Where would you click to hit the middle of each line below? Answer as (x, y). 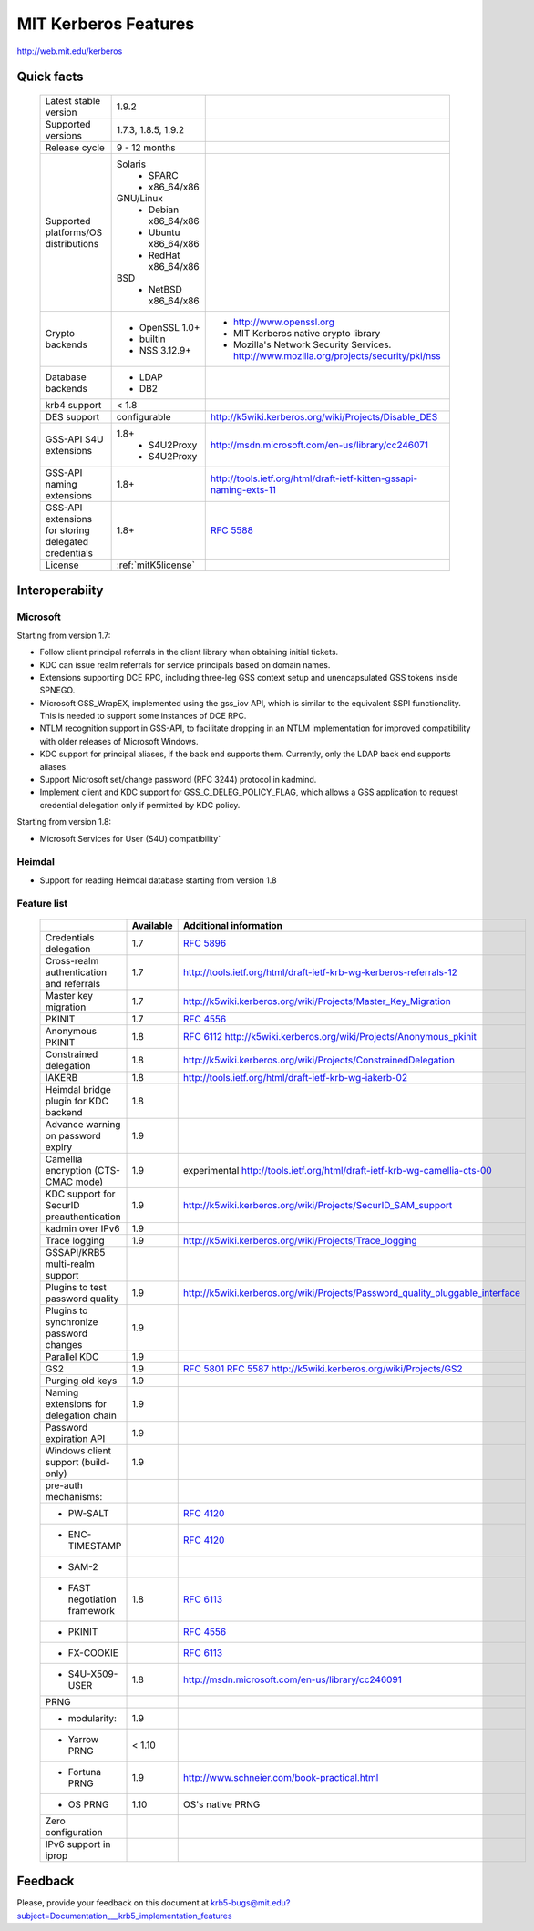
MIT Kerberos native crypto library (307, 333)
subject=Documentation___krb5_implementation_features (124, 1916)
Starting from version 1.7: (64, 635)
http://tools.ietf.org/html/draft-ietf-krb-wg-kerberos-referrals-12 (320, 972)
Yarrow (83, 1739)
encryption (68, 1170)
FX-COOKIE (93, 1652)
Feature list (42, 904)
